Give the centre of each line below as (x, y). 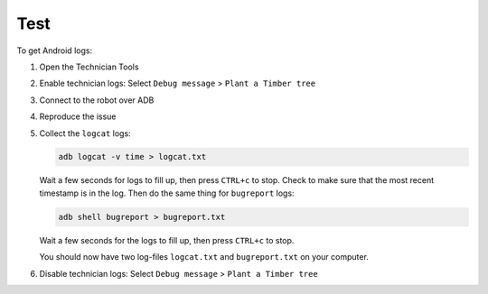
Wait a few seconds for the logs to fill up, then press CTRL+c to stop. (167, 240)
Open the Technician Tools (89, 67)
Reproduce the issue (78, 116)
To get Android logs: (55, 51)
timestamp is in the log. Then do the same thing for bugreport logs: (167, 193)
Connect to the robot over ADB (97, 100)
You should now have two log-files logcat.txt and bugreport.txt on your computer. (204, 257)
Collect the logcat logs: (85, 133)
